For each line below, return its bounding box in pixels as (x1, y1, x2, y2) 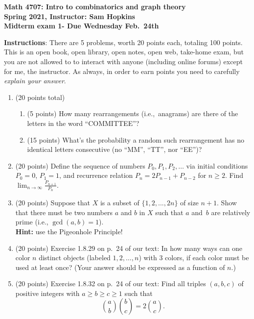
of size (180, 197, 199, 208)
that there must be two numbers (15, 207, 113, 217)
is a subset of (100, 197, 139, 208)
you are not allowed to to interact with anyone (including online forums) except (4, 56, 243, 66)
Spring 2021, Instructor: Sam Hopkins (4, 11, 135, 21)
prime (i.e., (15, 217, 48, 227)
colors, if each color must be (165, 252, 249, 263)
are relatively (211, 207, 251, 217)
